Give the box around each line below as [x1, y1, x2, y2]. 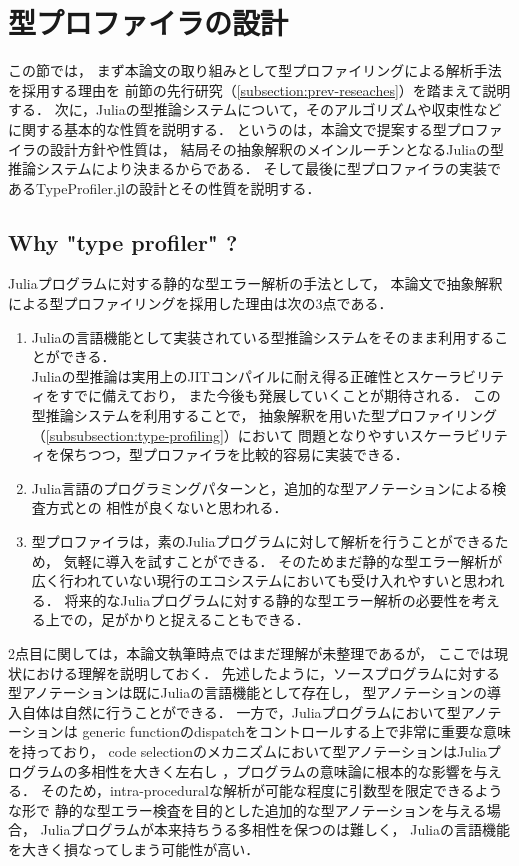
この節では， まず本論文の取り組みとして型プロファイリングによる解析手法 [8, 60, 502, 81]
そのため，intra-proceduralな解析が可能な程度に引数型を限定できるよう [40, 780, 503, 801]
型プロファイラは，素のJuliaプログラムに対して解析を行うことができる [31, 531, 495, 552]
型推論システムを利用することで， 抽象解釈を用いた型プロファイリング [31, 405, 498, 426]
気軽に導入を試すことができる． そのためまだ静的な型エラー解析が [63, 550, 503, 571]
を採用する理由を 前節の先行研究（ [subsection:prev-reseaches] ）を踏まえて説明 [8, 79, 511, 100]
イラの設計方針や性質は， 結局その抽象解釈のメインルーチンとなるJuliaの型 [8, 138, 505, 159]
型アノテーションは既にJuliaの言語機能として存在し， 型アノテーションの [8, 682, 487, 703]
